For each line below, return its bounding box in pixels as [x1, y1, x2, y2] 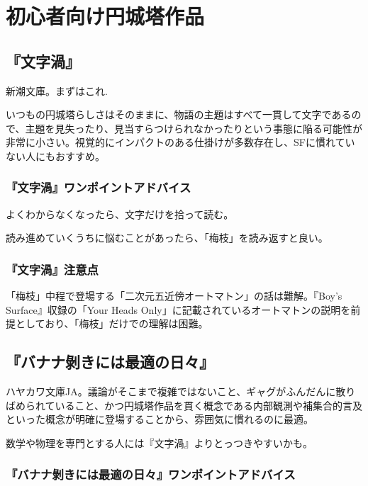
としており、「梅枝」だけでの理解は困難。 [15, 316, 208, 331]
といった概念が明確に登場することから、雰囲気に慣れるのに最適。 [6, 412, 313, 426]
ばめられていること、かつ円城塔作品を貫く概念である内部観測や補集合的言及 [6, 397, 362, 412]
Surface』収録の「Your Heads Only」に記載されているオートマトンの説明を [6, 302, 351, 317]
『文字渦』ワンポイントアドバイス [6, 179, 191, 196]
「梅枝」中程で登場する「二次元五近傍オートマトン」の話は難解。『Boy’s [6, 288, 342, 303]
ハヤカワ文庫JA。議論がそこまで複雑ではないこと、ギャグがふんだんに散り [6, 384, 356, 399]
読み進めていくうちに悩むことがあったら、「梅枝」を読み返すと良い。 [6, 230, 328, 245]
